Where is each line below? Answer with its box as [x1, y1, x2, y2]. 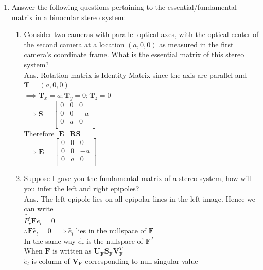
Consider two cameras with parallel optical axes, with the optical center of [24, 29, 259, 40]
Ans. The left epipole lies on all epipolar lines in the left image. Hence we [24, 193, 255, 204]
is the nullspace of [86, 235, 143, 246]
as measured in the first [159, 39, 234, 49]
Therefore [24, 128, 55, 138]
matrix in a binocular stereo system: [11, 11, 126, 22]
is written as [52, 245, 92, 256]
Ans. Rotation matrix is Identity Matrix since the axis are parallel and [24, 69, 247, 80]
